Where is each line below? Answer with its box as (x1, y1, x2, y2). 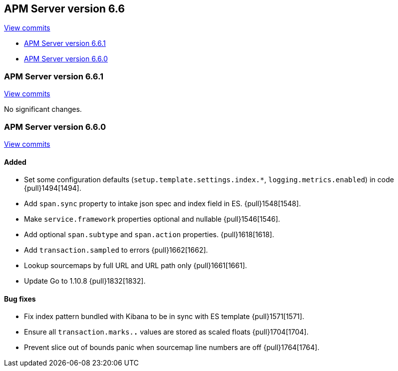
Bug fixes (4, 294, 36, 303)
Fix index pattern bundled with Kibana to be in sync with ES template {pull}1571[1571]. (24, 312, 305, 321)
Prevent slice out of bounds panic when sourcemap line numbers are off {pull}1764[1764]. (24, 343, 320, 352)
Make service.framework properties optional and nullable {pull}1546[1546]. (24, 215, 280, 224)
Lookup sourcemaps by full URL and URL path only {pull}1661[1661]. (24, 261, 247, 270)
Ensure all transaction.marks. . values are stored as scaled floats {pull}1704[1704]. (24, 328, 309, 337)
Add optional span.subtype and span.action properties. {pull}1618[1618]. (24, 230, 274, 239)
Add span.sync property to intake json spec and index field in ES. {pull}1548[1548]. (24, 199, 301, 208)
